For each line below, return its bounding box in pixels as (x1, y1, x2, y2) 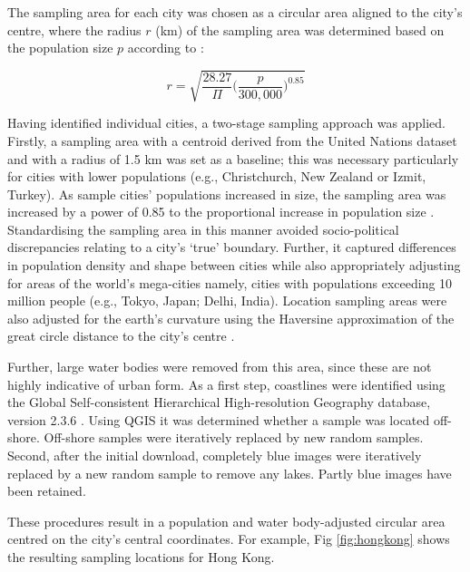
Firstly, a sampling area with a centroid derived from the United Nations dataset (7, 131, 457, 150)
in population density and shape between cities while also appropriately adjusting (7, 256, 461, 275)
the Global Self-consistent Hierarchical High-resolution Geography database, (7, 393, 431, 412)
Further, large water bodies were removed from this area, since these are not (7, 357, 432, 376)
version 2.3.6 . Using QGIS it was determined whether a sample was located (7, 410, 430, 429)
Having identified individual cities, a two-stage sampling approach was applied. (7, 113, 446, 132)
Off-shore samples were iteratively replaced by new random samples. (44, 428, 424, 447)
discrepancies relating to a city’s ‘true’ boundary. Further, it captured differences (7, 238, 456, 257)
